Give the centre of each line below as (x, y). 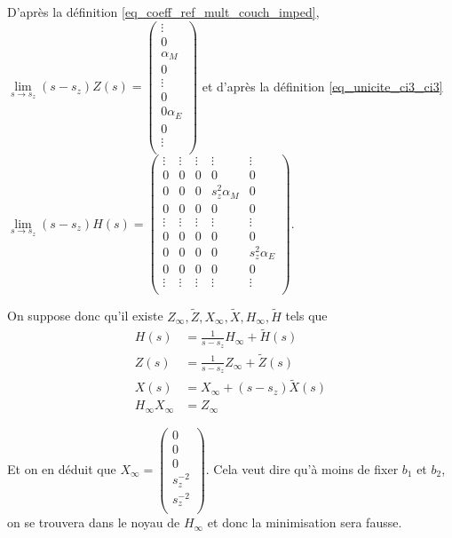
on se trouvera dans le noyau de (94, 522)
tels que (306, 316)
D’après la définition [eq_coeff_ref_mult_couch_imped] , (163, 12)
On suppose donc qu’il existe (85, 316)
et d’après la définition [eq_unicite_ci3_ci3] (322, 86)
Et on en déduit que (62, 468)
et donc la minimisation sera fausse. (305, 522)
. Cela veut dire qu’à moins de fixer (302, 468)
